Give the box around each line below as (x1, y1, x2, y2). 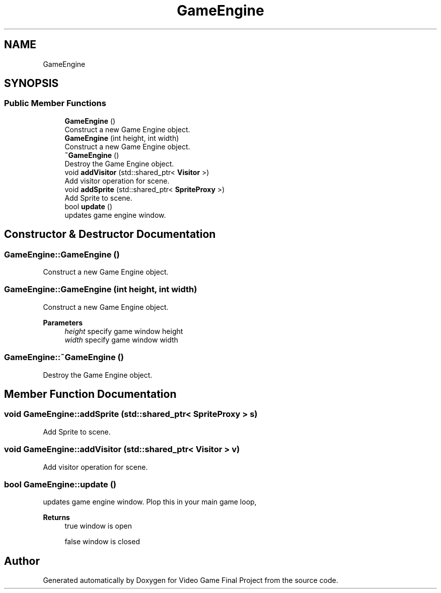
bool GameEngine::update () (4, 479, 116, 489)
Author (4, 554, 40, 567)
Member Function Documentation (4, 387, 177, 400)
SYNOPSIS (4, 77, 59, 90)
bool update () (64, 202, 113, 211)
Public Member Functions (4, 98, 106, 109)
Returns (43, 513, 70, 522)
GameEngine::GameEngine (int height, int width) (4, 284, 197, 295)
